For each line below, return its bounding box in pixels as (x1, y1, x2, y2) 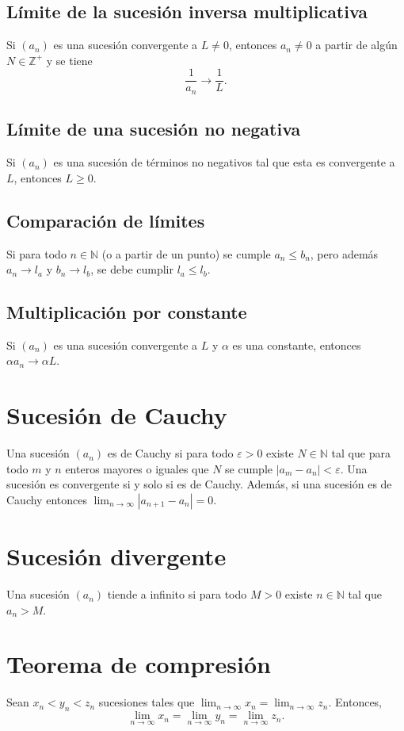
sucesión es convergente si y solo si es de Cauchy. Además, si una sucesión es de (6, 476, 392, 492)
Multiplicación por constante (6, 300, 247, 324)
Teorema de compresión (6, 648, 271, 680)
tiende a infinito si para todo (107, 586, 247, 603)
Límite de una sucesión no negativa (6, 117, 301, 141)
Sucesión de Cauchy (6, 399, 227, 431)
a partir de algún (315, 36, 398, 53)
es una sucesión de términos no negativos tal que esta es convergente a (53, 154, 395, 170)
